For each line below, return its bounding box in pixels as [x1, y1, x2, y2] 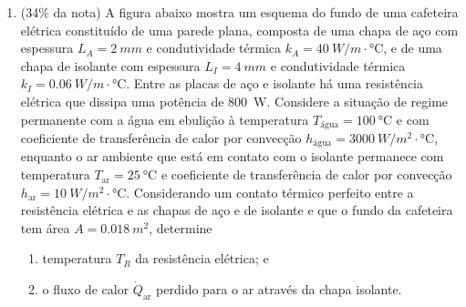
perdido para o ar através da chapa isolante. [156, 280, 402, 299]
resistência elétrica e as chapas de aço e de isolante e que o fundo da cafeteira [20, 200, 453, 220]
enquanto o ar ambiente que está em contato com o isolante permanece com [20, 147, 444, 166]
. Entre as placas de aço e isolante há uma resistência [126, 74, 423, 93]
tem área [20, 218, 70, 237]
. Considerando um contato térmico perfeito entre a [126, 182, 414, 201]
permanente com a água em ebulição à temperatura [20, 109, 309, 128]
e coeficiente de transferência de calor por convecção [161, 165, 452, 184]
